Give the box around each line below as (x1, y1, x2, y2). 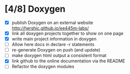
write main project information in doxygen (11, 36, 97, 42)
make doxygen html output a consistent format (11, 52, 107, 58)
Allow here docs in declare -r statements (11, 42, 95, 48)
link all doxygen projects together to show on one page (11, 30, 124, 36)
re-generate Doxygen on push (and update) (11, 47, 100, 53)
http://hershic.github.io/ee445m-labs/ (11, 25, 89, 31)
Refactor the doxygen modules (11, 64, 74, 70)
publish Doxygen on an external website (11, 20, 94, 25)
